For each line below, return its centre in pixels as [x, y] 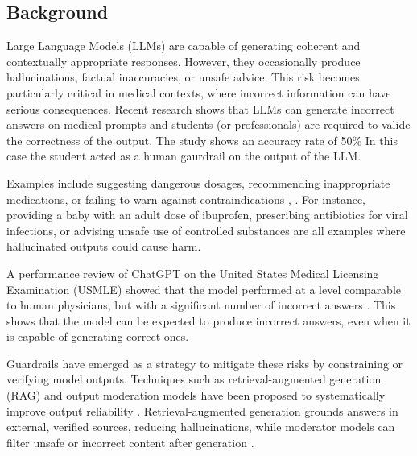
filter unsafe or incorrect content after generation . [130, 442]
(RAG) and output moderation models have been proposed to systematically [196, 395]
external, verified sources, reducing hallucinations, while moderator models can [201, 427]
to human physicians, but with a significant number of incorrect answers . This [201, 305]
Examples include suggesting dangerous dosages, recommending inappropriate [198, 182]
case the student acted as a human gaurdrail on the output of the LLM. [184, 156]
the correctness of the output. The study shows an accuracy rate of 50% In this [202, 140]
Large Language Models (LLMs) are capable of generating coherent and [184, 46]
